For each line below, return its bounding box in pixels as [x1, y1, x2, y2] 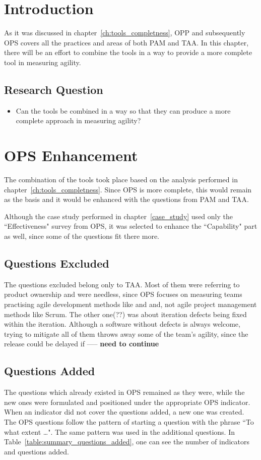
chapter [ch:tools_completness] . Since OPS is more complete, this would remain [4, 184, 252, 194]
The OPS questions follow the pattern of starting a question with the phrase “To [4, 416, 254, 427]
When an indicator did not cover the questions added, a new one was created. [4, 406, 244, 417]
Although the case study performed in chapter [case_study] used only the [4, 211, 233, 221]
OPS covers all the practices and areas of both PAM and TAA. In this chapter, [4, 37, 249, 47]
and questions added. [4, 446, 69, 456]
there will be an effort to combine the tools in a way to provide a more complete [4, 47, 252, 58]
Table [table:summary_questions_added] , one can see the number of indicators [4, 436, 250, 447]
